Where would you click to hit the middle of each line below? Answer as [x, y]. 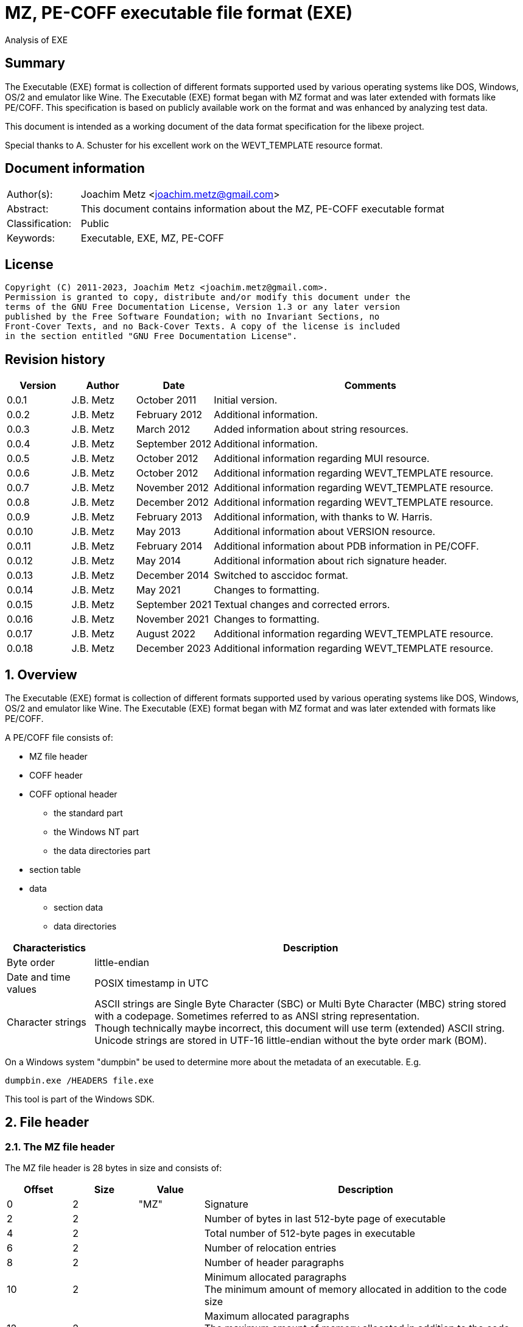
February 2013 [169, 517]
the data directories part [102, 850]
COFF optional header [73, 794]
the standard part [88, 813]
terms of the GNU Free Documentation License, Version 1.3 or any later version [203, 307]
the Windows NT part [97, 832]
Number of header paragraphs [274, 1263]
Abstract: [28, 209]
